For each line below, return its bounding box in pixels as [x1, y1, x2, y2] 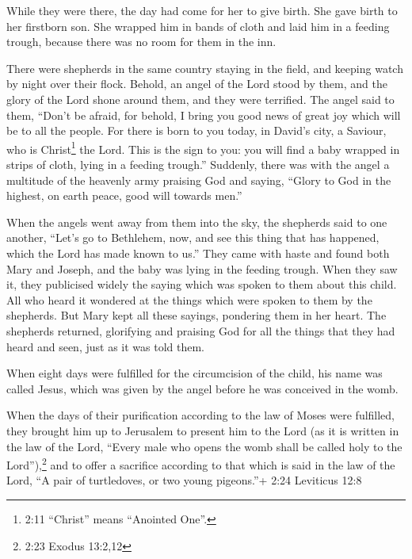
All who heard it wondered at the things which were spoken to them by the [6, 291, 372, 308]
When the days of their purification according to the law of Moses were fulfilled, [6, 407, 395, 423]
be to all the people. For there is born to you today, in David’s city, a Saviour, [6, 122, 387, 139]
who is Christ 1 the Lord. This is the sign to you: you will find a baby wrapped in [6, 138, 400, 157]
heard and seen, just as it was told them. [6, 338, 204, 354]
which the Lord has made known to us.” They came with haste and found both [6, 244, 390, 261]
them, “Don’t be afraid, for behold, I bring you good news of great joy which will [6, 106, 401, 123]
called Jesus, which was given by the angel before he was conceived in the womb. [6, 380, 399, 396]
